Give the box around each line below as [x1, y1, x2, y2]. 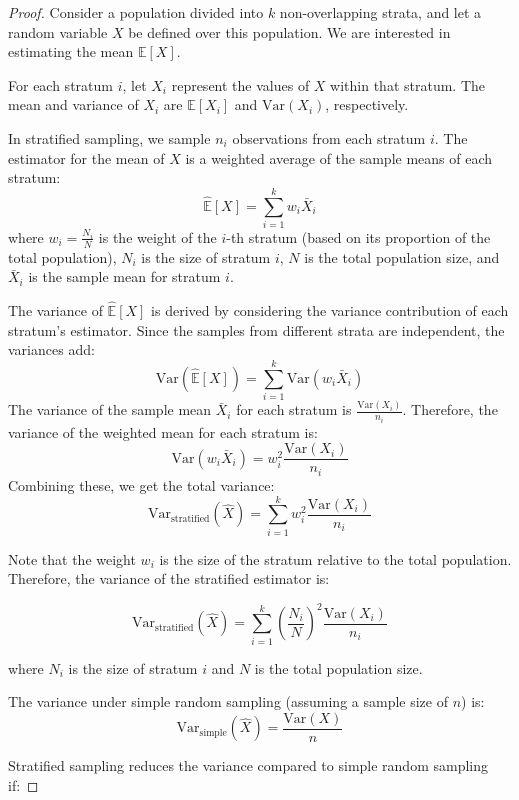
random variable [8, 21, 108, 42]
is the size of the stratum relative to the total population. [159, 548, 512, 569]
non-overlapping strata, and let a [279, 2, 482, 22]
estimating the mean [8, 41, 134, 62]
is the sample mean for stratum [28, 266, 221, 287]
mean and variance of [8, 94, 139, 115]
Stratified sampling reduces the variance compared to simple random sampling [8, 755, 489, 776]
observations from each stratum [232, 127, 426, 148]
